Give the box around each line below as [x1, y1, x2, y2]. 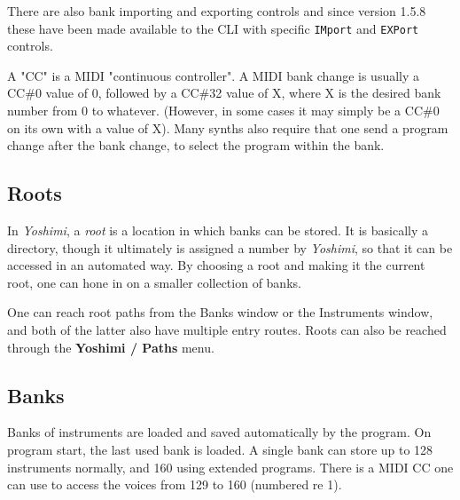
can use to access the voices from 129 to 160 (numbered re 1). [7, 475, 342, 494]
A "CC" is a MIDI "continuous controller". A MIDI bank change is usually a [7, 66, 420, 84]
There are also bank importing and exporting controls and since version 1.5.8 [7, 2, 426, 20]
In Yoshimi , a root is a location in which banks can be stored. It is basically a [7, 221, 428, 240]
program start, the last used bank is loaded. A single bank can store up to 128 [7, 440, 433, 458]
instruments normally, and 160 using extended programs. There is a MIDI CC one [7, 457, 454, 476]
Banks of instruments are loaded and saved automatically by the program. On [7, 423, 432, 441]
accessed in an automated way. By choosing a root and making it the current [7, 256, 425, 274]
